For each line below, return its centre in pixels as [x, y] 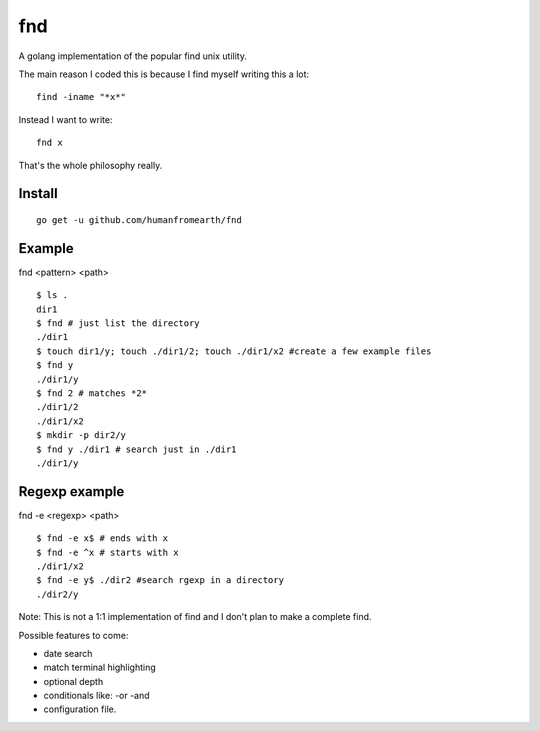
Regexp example [71, 491]
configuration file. [80, 709]
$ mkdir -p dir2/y [81, 435]
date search [68, 653]
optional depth [73, 681]
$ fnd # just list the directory [118, 323]
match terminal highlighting [99, 667]
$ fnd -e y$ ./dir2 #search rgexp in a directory [160, 580]
